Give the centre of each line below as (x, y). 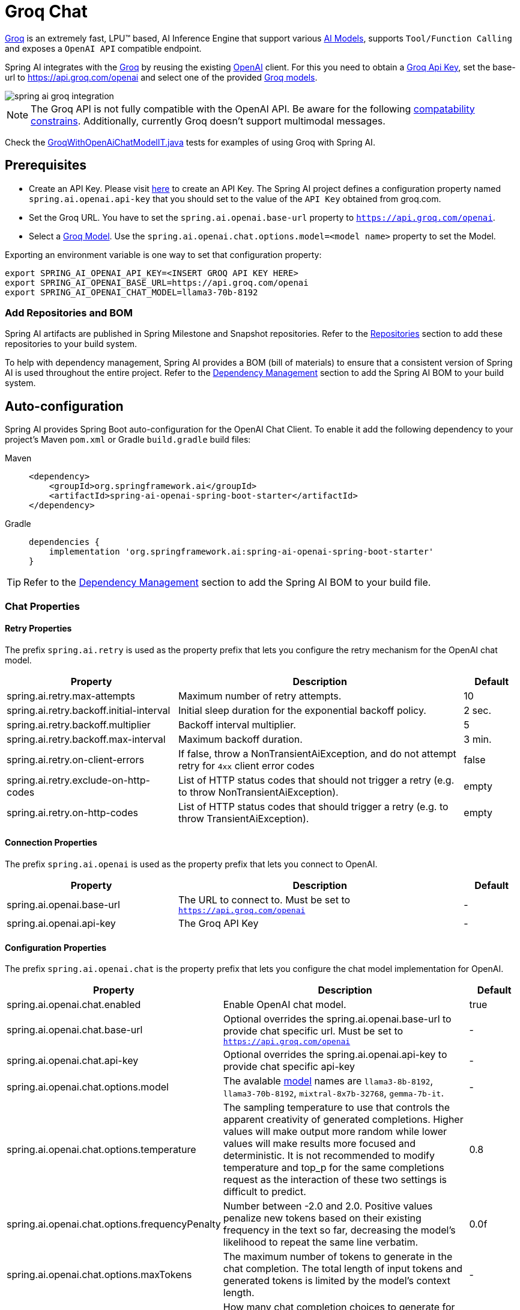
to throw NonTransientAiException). (258, 792)
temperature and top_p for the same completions (334, 1168)
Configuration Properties (56, 947)
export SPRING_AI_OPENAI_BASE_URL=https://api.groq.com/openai (157, 282)
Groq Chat (46, 11)
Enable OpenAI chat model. (285, 1005)
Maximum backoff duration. (240, 739)
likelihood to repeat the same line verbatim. (321, 1242)
